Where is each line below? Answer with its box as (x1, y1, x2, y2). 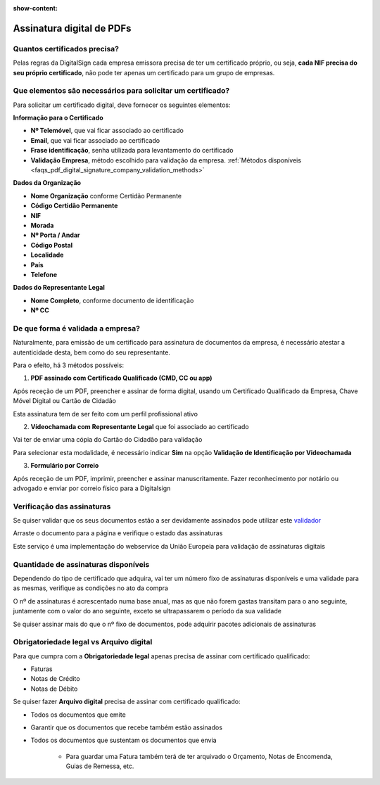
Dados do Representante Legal (13, 283, 106, 292)
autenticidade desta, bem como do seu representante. (13, 348, 170, 357)
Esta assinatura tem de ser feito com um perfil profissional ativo (13, 409, 198, 418)
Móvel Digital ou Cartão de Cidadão (13, 397, 116, 405)
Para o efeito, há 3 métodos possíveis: (13, 361, 125, 369)
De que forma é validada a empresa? (13, 324, 141, 333)
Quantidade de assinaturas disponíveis (13, 559, 150, 569)
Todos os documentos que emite (30, 710, 126, 719)
